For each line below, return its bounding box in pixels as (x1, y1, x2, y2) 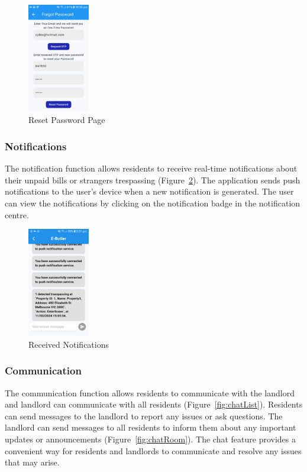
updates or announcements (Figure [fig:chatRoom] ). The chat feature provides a (5, 432, 296, 445)
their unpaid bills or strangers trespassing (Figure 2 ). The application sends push (5, 173, 300, 186)
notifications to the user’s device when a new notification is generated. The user (5, 185, 294, 198)
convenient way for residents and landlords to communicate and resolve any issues (5, 444, 302, 457)
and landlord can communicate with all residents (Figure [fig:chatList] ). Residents (5, 398, 303, 410)
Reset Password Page (28, 114, 105, 126)
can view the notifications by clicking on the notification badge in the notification (5, 197, 300, 209)
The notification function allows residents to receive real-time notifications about (5, 162, 298, 174)
